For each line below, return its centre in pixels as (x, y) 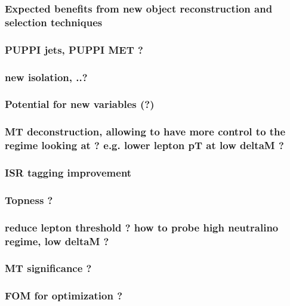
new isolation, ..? (46, 77)
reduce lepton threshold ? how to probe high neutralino (142, 227)
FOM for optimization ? (64, 296)
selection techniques (54, 22)
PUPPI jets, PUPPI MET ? (74, 49)
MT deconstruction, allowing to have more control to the (145, 132)
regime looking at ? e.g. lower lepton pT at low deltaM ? (144, 145)
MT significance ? (48, 268)
